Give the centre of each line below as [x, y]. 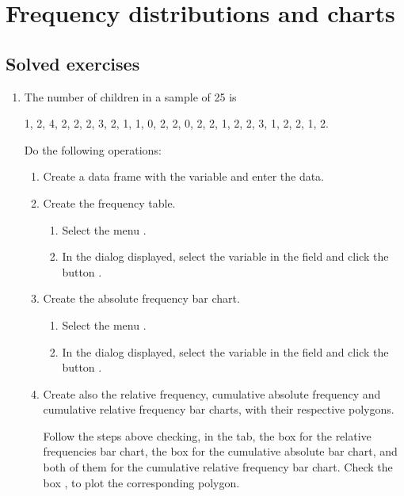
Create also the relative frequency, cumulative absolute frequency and [212, 393]
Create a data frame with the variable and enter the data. [184, 176]
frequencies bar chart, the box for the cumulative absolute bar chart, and [220, 451]
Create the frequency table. [109, 202]
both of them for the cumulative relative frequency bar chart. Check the [218, 467]
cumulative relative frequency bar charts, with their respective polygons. [219, 409]
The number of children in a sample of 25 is [130, 96]
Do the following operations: [93, 149]
